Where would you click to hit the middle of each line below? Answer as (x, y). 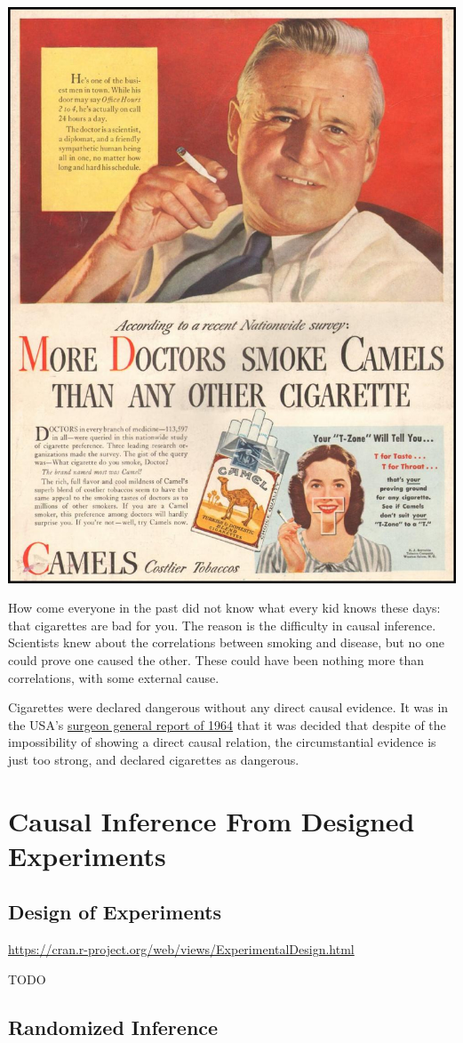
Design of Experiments (115, 912)
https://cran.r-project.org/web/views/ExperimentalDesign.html (181, 949)
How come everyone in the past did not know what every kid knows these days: (224, 608)
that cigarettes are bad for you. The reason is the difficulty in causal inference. (222, 625)
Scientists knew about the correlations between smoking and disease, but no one (226, 642)
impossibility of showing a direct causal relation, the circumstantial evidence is (222, 742)
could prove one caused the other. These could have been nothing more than (216, 659)
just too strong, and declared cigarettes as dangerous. (154, 759)
